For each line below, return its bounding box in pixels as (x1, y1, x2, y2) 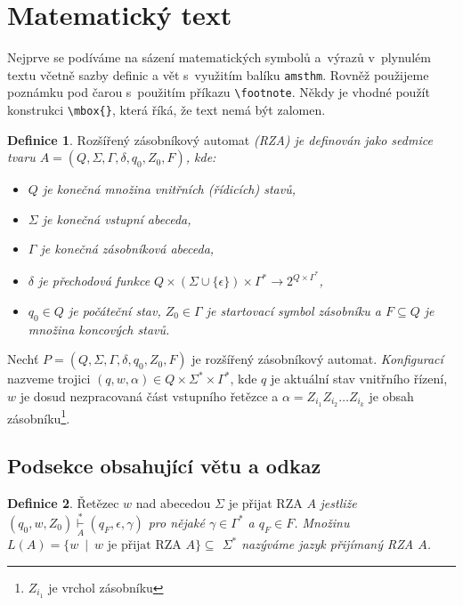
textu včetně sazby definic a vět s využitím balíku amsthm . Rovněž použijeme (7, 65, 429, 84)
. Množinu (294, 512, 350, 531)
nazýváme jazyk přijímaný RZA (241, 535, 414, 553)
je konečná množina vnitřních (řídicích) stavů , (42, 180, 296, 198)
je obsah (369, 386, 414, 405)
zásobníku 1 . (7, 406, 70, 427)
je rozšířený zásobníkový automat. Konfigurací (191, 350, 443, 368)
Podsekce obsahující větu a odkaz (7, 452, 321, 480)
